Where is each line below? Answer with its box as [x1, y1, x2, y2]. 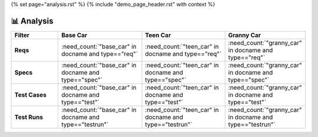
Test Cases [14, 91, 47, 99]
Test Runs [14, 113, 44, 121]
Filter [14, 31, 29, 39]
